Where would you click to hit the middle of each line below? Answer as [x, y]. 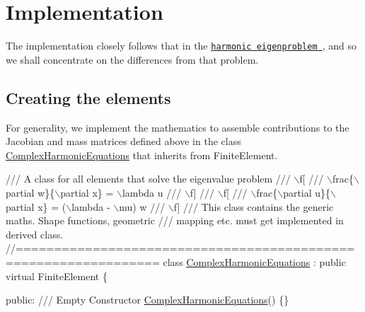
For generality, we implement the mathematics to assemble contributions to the [178, 127]
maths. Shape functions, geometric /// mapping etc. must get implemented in [175, 220]
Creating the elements [88, 97]
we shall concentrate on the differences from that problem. [132, 59]
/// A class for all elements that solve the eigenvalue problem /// [148, 179]
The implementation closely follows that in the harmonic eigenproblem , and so [181, 46]
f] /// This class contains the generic [254, 206]
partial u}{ [307, 192]
